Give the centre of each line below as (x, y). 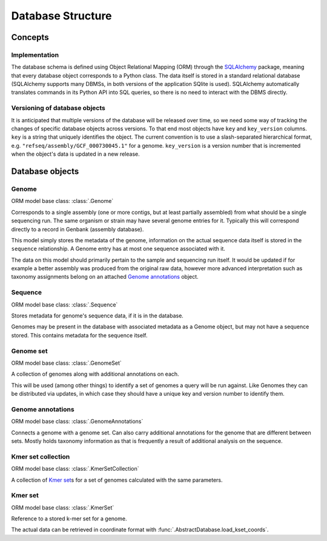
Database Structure (61, 16)
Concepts (30, 37)
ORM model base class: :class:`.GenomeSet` (67, 363)
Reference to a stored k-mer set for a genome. (69, 519)
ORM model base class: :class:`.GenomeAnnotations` (77, 422)
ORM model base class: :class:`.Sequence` (64, 304)
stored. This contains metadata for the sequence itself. (79, 335)
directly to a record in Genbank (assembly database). (78, 229)
